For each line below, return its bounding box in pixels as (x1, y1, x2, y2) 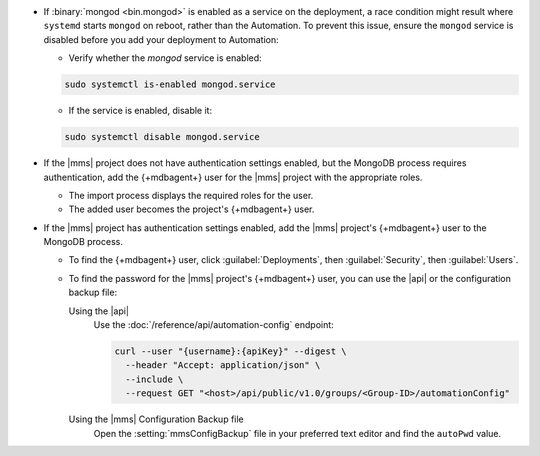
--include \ (125, 373, 184, 385)
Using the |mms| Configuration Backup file (68, 413, 244, 425)
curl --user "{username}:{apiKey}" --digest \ (114, 346, 347, 357)
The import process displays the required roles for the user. (68, 189, 314, 201)
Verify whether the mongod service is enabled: (68, 52, 262, 64)
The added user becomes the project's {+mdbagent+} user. (68, 203, 315, 215)
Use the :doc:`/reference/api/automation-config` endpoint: (93, 319, 334, 331)
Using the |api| (68, 305, 130, 317)
